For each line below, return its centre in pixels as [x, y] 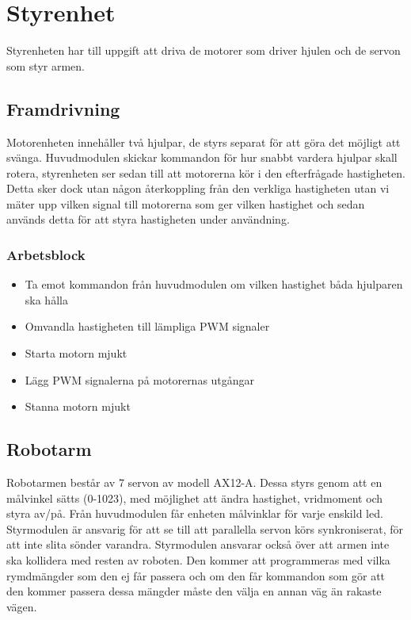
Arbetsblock [46, 255]
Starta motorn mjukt [76, 353]
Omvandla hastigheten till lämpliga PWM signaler [147, 326]
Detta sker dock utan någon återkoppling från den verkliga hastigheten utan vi [198, 188]
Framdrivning [63, 108]
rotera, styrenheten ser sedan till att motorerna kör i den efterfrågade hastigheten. [206, 172]
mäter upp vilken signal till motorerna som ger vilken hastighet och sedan [186, 203]
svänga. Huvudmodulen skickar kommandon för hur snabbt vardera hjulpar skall [202, 157]
